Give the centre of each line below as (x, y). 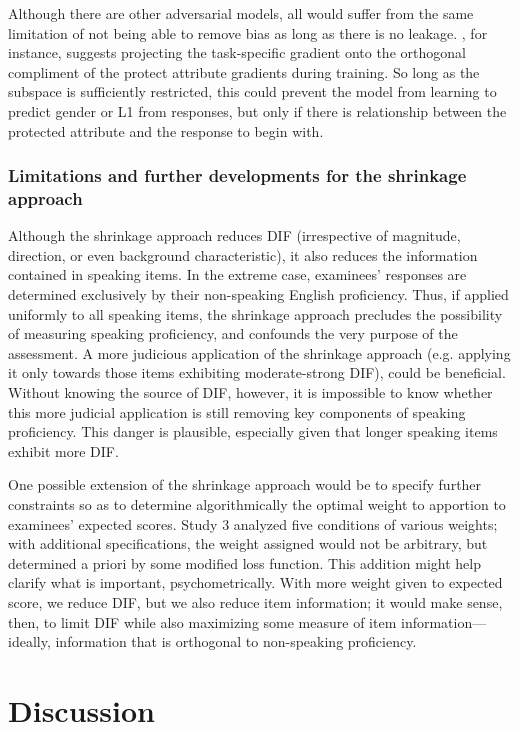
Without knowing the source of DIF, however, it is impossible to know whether (250, 392)
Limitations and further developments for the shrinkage (237, 175)
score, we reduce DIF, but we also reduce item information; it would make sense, (255, 601)
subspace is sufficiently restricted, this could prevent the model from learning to (252, 91)
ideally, (29, 641)
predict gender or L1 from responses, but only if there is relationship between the (257, 110)
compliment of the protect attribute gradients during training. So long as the (244, 71)
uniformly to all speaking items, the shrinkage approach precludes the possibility (255, 313)
